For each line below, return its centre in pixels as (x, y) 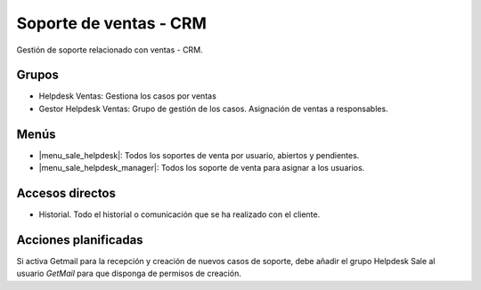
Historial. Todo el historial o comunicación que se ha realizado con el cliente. (179, 214)
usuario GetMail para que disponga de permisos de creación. (129, 274)
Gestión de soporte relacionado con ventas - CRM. (110, 50)
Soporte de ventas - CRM (111, 23)
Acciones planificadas (80, 240)
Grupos (38, 75)
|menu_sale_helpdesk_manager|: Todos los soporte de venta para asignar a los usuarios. (202, 168)
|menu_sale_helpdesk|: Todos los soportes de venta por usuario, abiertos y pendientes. (199, 155)
